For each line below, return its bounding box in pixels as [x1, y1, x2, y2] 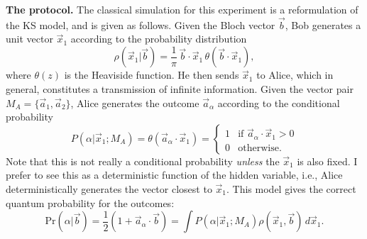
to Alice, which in [256, 67, 334, 82]
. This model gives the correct [226, 182, 356, 196]
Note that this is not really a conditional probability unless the [6, 153, 280, 168]
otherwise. [238, 143, 282, 153]
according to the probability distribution [70, 31, 247, 46]
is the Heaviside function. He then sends [64, 67, 239, 82]
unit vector [6, 31, 53, 46]
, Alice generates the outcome [70, 95, 199, 110]
